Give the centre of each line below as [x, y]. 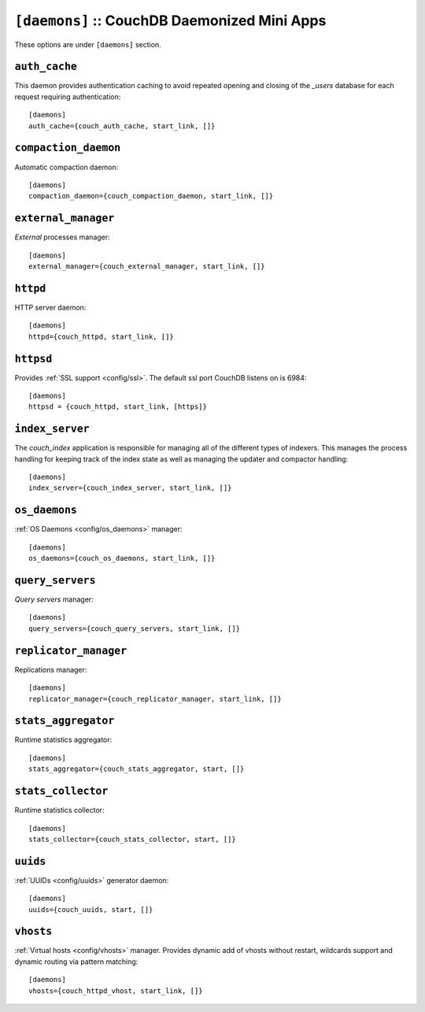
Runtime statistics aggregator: [63, 740]
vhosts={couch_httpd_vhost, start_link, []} [116, 991]
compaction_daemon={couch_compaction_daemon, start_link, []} [151, 196]
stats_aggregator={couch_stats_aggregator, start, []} [137, 769]
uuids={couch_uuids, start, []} [91, 909]
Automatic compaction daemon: [67, 167]
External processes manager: [62, 237]
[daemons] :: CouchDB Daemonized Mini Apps [170, 20]
